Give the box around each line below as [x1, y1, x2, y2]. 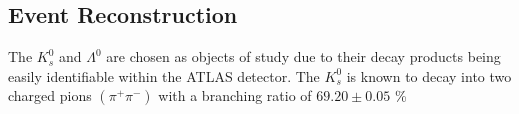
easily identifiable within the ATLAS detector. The [8, 65, 320, 86]
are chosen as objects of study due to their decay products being [106, 46, 501, 67]
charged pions [8, 85, 92, 106]
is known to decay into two [346, 65, 512, 86]
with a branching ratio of [158, 85, 312, 106]
